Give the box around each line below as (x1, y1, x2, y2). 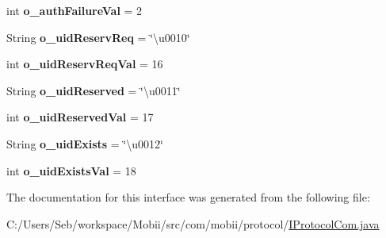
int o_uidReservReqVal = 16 (6, 56, 163, 72)
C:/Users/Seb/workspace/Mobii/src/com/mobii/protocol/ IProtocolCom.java (6, 215, 380, 232)
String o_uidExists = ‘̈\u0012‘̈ (6, 135, 163, 152)
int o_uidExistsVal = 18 (6, 162, 136, 178)
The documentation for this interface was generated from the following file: (6, 189, 370, 205)
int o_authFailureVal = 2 (6, 2, 143, 18)
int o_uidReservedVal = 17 (6, 109, 154, 125)
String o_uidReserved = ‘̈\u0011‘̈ (6, 82, 181, 98)
